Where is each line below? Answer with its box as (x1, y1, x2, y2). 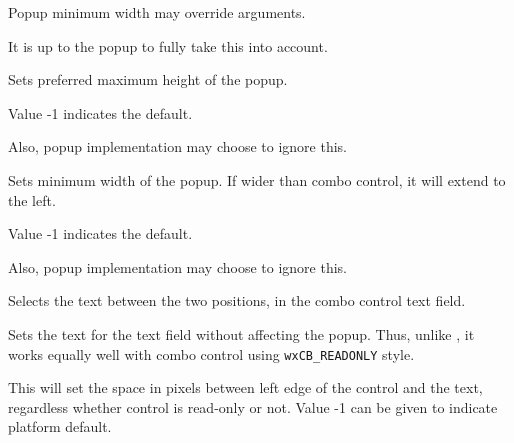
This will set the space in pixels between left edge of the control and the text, (8, 377, 483, 398)
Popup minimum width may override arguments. (8, 2, 306, 22)
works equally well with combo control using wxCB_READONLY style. (8, 343, 415, 364)
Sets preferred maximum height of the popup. (8, 69, 288, 90)
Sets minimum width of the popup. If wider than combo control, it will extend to (8, 169, 506, 190)
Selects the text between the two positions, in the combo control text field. (8, 290, 466, 311)
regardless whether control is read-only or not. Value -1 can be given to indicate (8, 396, 498, 417)
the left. (8, 189, 56, 210)
